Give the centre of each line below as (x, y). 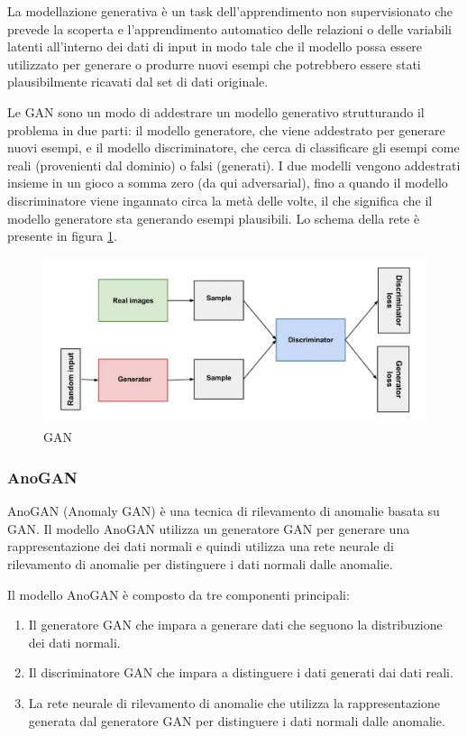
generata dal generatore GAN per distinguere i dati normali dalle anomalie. (237, 720)
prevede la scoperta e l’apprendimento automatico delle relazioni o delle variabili (229, 28)
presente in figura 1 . (62, 236)
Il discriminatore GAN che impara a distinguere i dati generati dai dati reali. (241, 672)
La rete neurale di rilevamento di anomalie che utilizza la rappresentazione (234, 702)
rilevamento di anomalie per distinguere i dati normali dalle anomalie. (200, 563)
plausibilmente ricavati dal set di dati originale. (138, 82)
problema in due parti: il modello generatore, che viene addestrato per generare (226, 129)
